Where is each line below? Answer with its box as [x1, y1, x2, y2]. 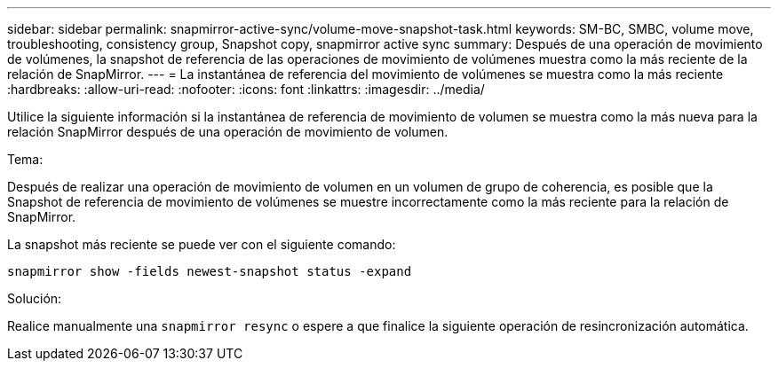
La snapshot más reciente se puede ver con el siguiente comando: [7, 237, 396, 252]
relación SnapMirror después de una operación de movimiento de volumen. [7, 124, 449, 139]
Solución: [7, 291, 62, 306]
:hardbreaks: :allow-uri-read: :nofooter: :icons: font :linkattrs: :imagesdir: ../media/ [7, 82, 485, 97]
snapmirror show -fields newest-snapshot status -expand [7, 264, 412, 278]
